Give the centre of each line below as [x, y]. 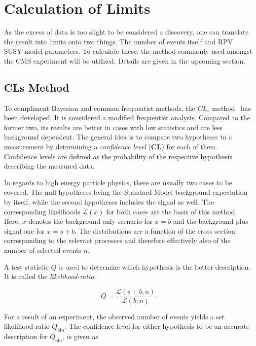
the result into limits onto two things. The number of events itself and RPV [119, 41]
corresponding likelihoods [42, 211]
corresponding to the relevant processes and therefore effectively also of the [117, 240]
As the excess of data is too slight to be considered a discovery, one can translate [126, 32]
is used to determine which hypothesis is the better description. [155, 266]
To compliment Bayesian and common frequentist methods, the [100, 108]
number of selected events [43, 250]
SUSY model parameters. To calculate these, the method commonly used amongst [128, 51]
